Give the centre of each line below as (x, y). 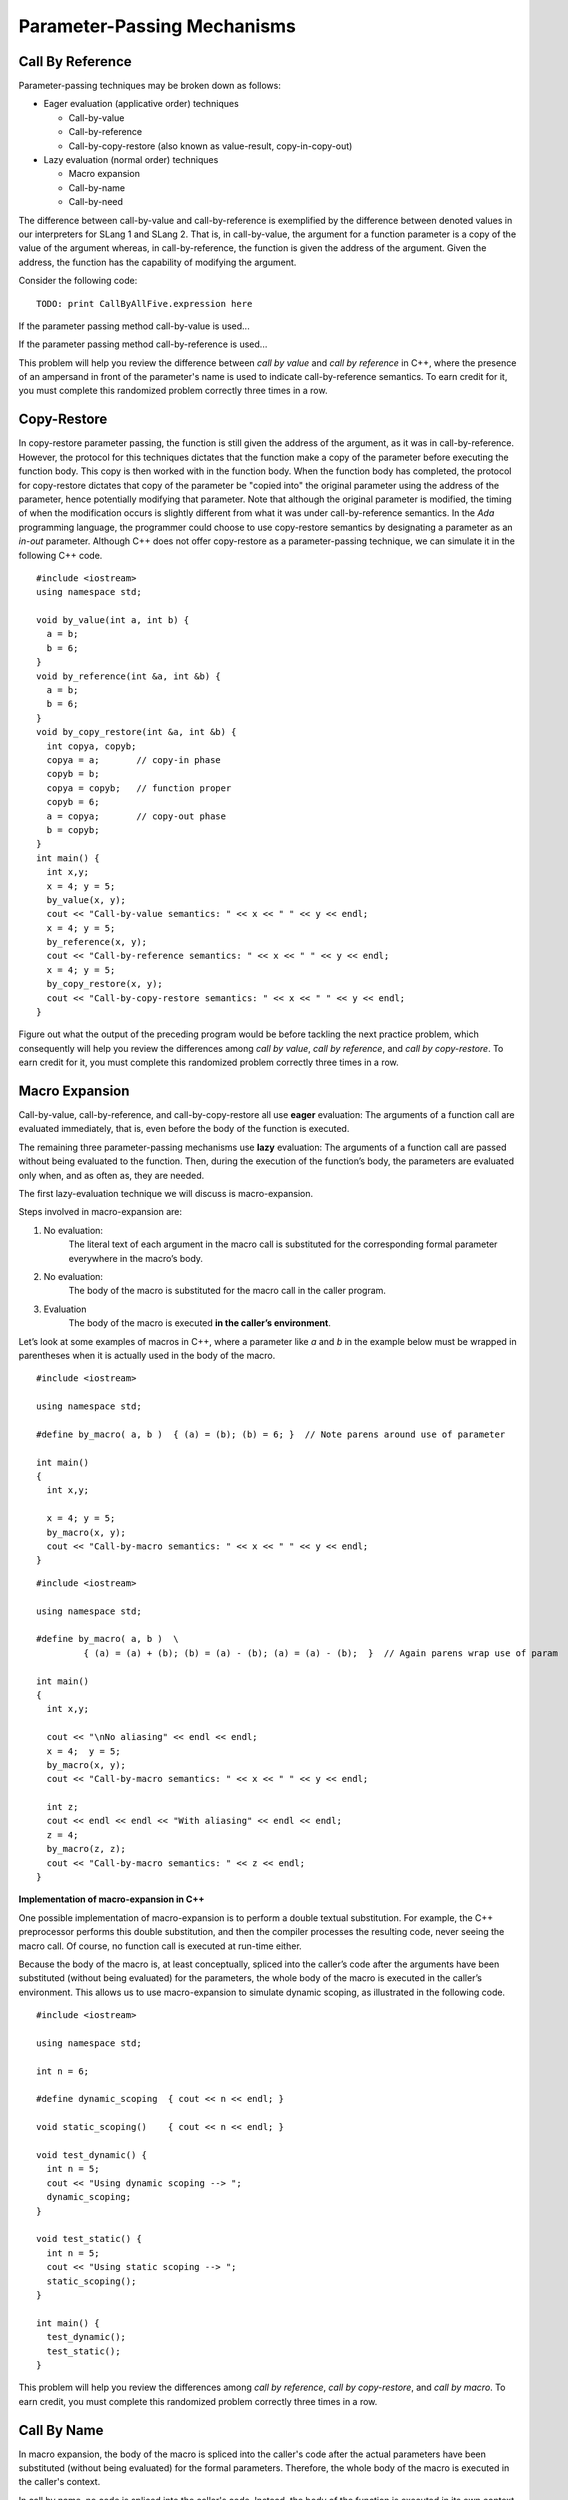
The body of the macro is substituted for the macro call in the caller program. (227, 1291)
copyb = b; (73, 774)
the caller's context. (59, 2482)
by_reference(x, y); (97, 942)
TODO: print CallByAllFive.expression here (144, 303)
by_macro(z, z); (86, 1849)
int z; (62, 1807)
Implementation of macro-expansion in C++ (111, 1899)
